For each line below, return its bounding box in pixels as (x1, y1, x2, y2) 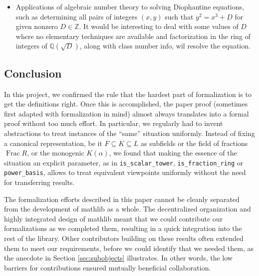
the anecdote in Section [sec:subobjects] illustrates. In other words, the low (4, 252, 233, 263)
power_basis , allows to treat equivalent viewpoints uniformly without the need (4, 167, 246, 177)
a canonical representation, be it (4, 137, 102, 148)
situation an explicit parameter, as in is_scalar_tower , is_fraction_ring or (4, 157, 244, 167)
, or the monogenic (27, 147, 84, 158)
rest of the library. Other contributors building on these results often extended (4, 233, 244, 243)
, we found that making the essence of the (109, 147, 237, 158)
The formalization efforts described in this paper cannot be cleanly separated (4, 193, 240, 204)
